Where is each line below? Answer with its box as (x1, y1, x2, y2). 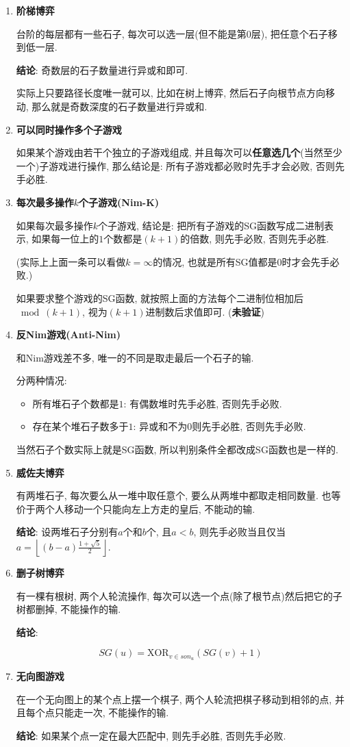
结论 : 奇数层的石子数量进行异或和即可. (16, 62, 188, 77)
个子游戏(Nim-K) (79, 194, 160, 209)
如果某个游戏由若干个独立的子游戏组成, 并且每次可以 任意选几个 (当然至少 (16, 145, 342, 160)
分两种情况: (16, 373, 67, 388)
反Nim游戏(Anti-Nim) (16, 327, 121, 342)
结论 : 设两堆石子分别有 (16, 524, 118, 539)
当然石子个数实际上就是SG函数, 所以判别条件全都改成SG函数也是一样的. (16, 442, 338, 457)
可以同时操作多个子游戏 (16, 122, 122, 136)
